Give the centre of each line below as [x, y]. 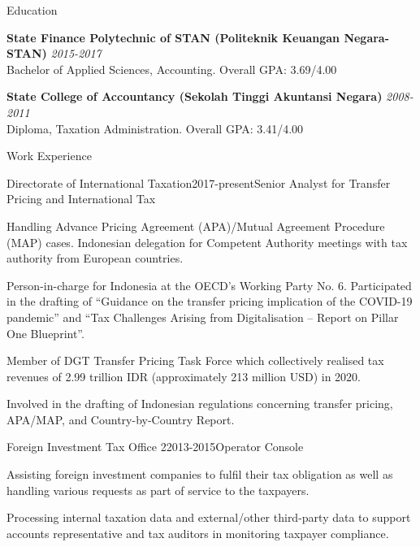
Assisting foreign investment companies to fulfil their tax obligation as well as [200, 474]
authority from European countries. [95, 258]
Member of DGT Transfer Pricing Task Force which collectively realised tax [195, 360]
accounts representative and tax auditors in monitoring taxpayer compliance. [198, 533]
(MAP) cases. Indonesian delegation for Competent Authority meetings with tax [207, 242]
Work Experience [49, 156]
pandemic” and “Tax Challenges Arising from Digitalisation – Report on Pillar [203, 317]
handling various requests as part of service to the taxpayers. [158, 490]
